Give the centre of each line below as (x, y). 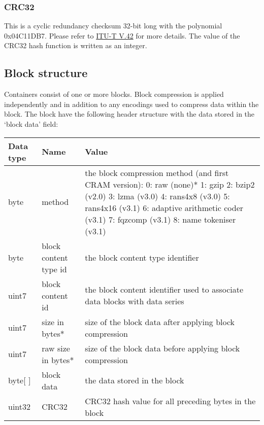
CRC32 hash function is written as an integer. (76, 45)
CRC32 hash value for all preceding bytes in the (170, 401)
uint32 (20, 407)
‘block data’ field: (31, 123)
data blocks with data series (135, 301)
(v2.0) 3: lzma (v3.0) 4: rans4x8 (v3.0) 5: (157, 196)
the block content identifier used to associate (164, 290)
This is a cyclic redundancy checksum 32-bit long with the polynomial (113, 26)
